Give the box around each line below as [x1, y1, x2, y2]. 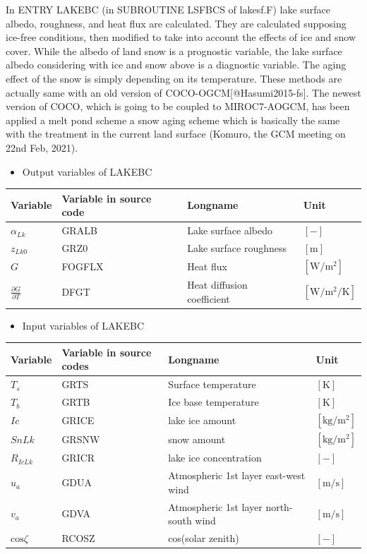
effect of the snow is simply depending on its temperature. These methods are [6, 71, 342, 85]
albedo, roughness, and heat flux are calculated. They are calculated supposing [6, 16, 347, 30]
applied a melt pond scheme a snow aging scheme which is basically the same [6, 112, 340, 127]
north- [265, 499, 293, 514]
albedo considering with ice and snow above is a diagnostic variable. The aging [6, 57, 347, 72]
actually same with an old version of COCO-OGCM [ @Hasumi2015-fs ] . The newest [6, 85, 361, 100]
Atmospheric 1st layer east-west [168, 468, 306, 483]
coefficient [187, 291, 230, 306]
